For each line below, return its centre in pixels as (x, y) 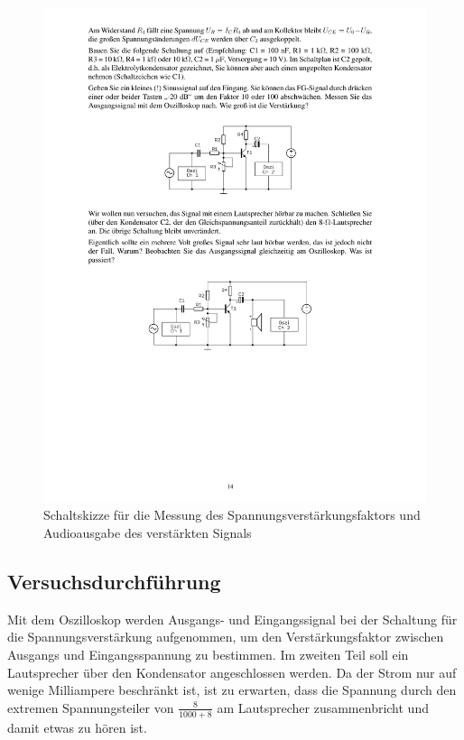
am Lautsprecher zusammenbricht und (323, 707)
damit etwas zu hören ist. (77, 727)
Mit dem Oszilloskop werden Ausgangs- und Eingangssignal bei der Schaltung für (232, 619)
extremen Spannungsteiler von (91, 707)
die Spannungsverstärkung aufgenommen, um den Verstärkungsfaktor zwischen (226, 637)
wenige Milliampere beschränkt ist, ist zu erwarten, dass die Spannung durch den (232, 690)
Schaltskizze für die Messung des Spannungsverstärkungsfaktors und (232, 515)
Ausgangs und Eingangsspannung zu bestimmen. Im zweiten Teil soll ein (208, 655)
